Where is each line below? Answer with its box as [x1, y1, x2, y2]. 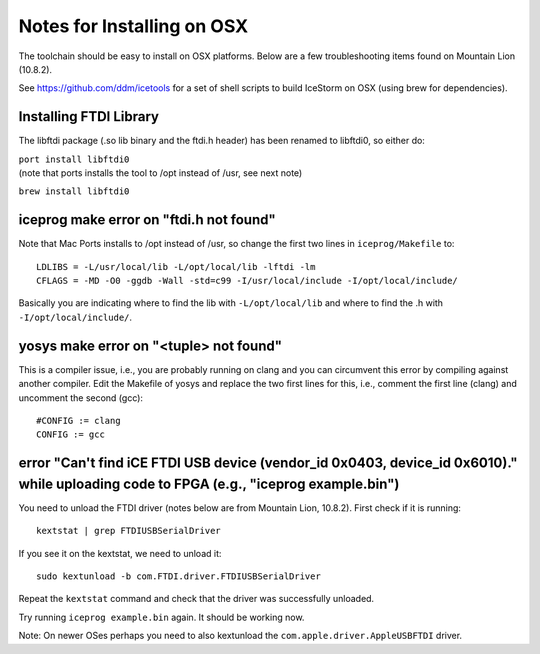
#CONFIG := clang [36, 415, 121, 426]
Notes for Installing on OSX [18, 15, 249, 37]
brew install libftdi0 [18, 186, 130, 197]
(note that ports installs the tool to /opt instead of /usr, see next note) [18, 167, 303, 179]
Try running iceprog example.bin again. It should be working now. [18, 611, 305, 623]
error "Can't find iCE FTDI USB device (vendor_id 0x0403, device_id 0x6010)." [18, 455, 519, 472]
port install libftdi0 [18, 153, 130, 165]
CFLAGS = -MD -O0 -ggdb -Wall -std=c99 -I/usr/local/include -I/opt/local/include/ [36, 275, 459, 287]
